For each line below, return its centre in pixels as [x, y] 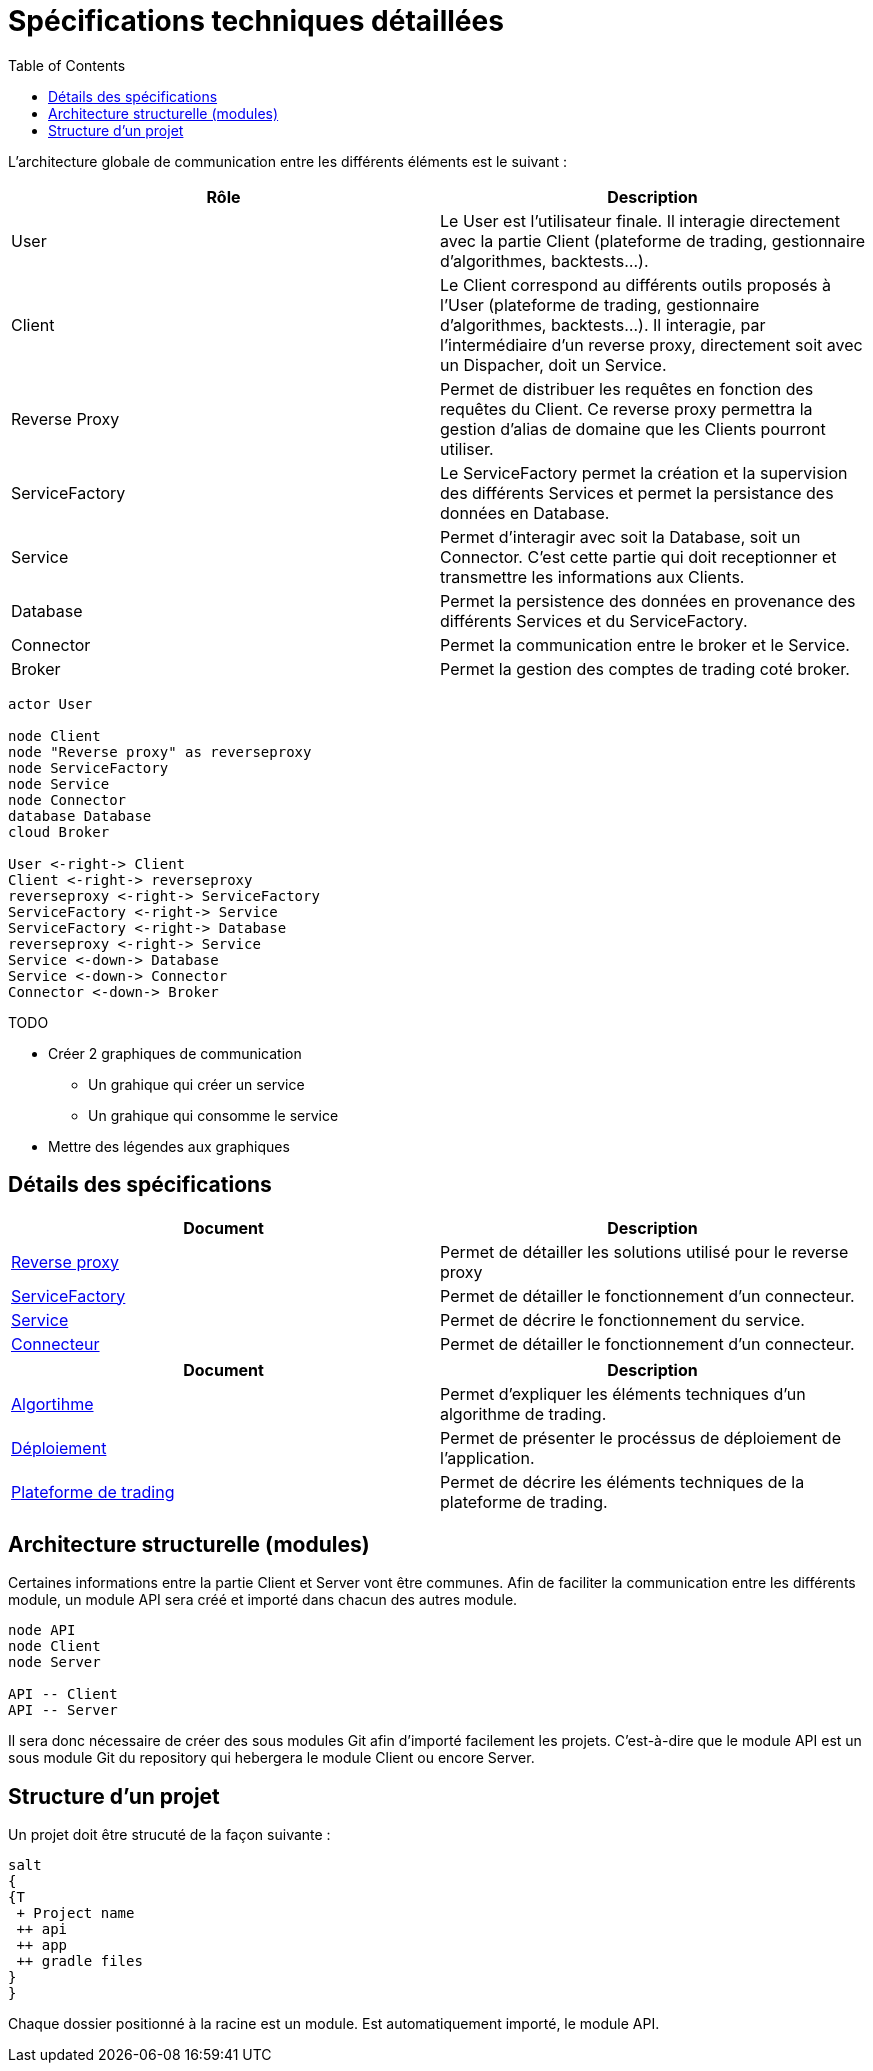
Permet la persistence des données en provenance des [648, 600]
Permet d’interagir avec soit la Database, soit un [620, 536]
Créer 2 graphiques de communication [175, 1053]
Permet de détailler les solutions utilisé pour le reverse [644, 1251]
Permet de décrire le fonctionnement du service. [622, 1319]
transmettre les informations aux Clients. [592, 576]
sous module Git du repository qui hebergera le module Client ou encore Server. [271, 1758]
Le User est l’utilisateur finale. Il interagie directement [640, 220]
